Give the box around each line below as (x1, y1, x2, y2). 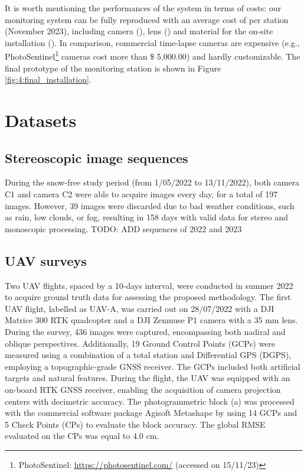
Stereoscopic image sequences (5, 148, 188, 167)
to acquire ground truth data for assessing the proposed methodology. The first (5, 291, 291, 303)
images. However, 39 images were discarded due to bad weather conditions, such (5, 199, 295, 212)
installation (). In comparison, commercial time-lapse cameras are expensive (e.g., (5, 36, 300, 48)
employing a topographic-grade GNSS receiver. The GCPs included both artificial (5, 360, 301, 372)
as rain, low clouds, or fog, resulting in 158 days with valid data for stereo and (5, 211, 288, 223)
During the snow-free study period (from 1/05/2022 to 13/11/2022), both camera (5, 176, 300, 188)
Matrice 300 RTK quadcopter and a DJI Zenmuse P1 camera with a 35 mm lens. (5, 314, 298, 326)
